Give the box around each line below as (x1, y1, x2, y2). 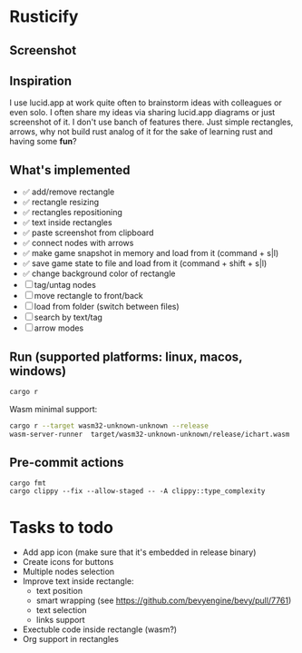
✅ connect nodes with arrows (22, 238, 134, 249)
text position (35, 586, 83, 597)
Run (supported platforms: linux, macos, (9, 349, 243, 364)
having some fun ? (9, 136, 77, 147)
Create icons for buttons (22, 557, 114, 568)
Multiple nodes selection (22, 566, 115, 578)
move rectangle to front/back (34, 291, 143, 302)
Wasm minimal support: (9, 403, 98, 414)
